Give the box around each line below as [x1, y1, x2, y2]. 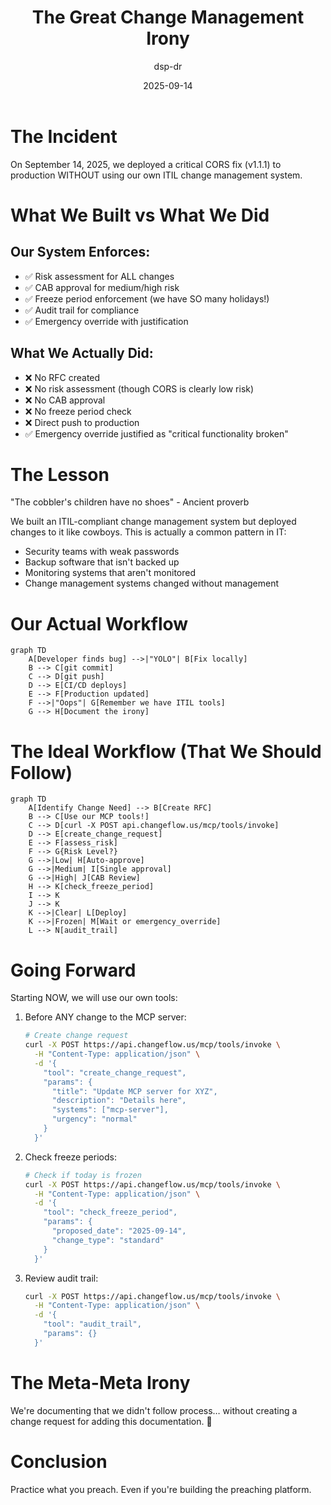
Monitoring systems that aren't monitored [24, 567, 196, 579]
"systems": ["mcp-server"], [51, 1105, 169, 1115]
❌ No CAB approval [24, 394, 106, 406]
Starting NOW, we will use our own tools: [10, 992, 178, 1004]
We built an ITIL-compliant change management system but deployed [10, 516, 297, 528]
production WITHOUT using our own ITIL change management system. [10, 169, 303, 181]
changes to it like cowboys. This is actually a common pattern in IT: [10, 526, 287, 538]
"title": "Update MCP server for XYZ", [51, 1086, 218, 1096]
